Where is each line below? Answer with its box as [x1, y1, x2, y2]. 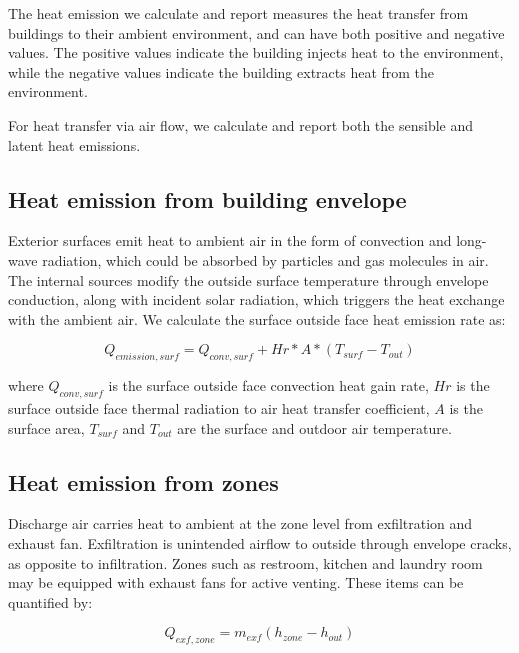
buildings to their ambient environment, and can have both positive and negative [8, 22, 505, 43]
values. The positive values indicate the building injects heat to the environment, [8, 42, 504, 63]
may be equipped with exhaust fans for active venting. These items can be [8, 572, 464, 593]
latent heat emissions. [8, 134, 141, 155]
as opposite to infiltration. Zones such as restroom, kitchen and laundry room [8, 552, 483, 573]
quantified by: [8, 591, 93, 612]
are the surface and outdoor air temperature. [177, 417, 452, 438]
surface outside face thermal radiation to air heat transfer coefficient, [8, 397, 430, 418]
